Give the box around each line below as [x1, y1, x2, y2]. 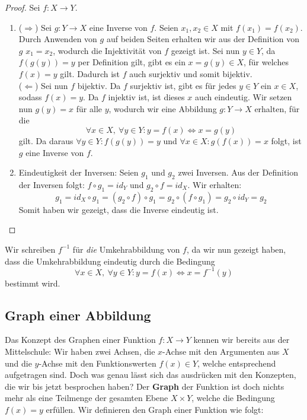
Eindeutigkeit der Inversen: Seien [18, 166, 139, 179]
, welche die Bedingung [191, 392, 275, 404]
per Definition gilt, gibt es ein [78, 56, 186, 68]
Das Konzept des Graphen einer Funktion [5, 333, 156, 346]
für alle [76, 102, 103, 114]
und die [5, 357, 32, 369]
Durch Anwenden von [18, 33, 97, 45]
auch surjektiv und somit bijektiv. [129, 67, 252, 79]
